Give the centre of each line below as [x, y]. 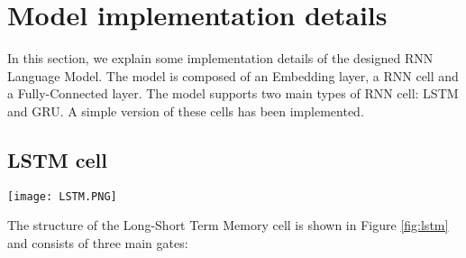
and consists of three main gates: [98, 242]
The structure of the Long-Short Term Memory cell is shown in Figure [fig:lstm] [228, 225]
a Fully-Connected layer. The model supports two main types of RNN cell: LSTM [233, 93]
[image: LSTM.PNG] [62, 196]
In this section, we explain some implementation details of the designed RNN [220, 58]
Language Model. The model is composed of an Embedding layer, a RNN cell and [233, 75]
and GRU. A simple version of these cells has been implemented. [186, 111]
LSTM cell [57, 159]
